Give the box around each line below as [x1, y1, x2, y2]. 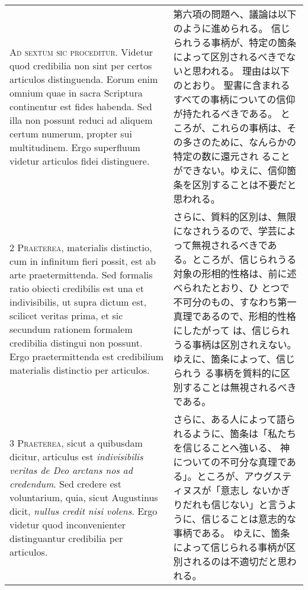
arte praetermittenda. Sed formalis [9, 268, 153, 281]
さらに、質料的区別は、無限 [173, 210, 296, 223]
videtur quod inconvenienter [9, 517, 126, 531]
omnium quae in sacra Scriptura [9, 85, 143, 100]
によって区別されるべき [173, 50, 277, 63]
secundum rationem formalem [9, 322, 133, 336]
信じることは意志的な [201, 512, 296, 525]
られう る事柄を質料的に [173, 366, 281, 380]
